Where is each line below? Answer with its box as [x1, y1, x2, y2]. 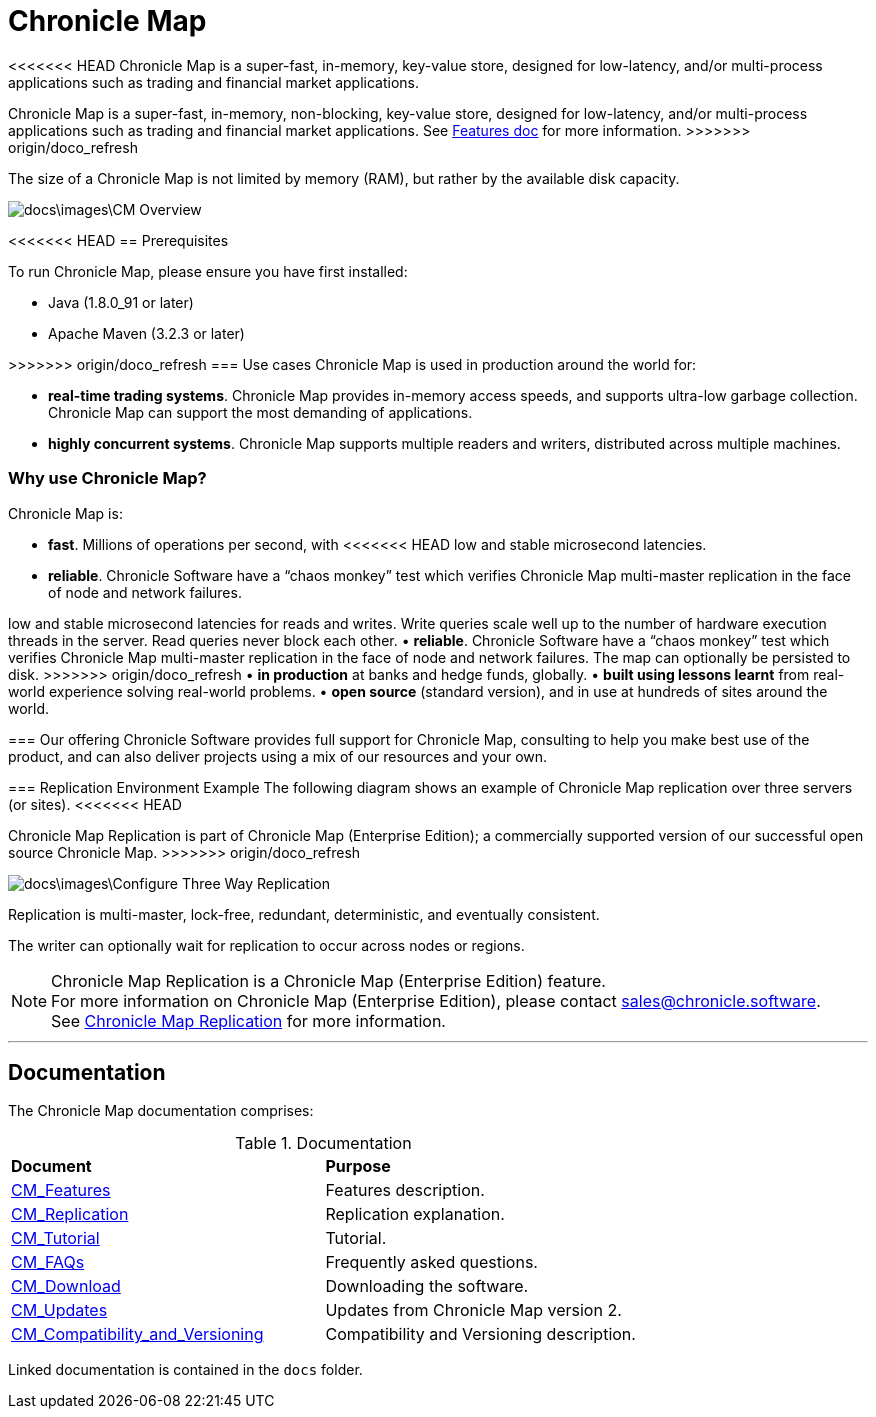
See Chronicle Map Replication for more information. [51, 1010, 446, 1031]
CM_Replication [11, 1204, 129, 1225]
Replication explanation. [325, 1204, 505, 1225]
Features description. [325, 1180, 485, 1201]
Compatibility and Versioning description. [325, 1324, 636, 1345]
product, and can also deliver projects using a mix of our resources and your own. [8, 747, 548, 765]
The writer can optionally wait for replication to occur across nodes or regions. [8, 936, 525, 954]
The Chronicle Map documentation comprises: [8, 1102, 314, 1120]
